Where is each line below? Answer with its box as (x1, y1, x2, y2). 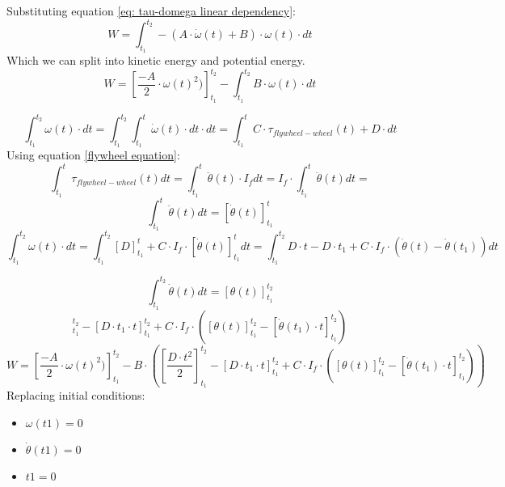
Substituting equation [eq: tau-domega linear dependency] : (6, 2, 296, 19)
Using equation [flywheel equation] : (6, 146, 180, 163)
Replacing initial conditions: (6, 387, 145, 404)
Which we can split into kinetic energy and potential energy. (6, 52, 305, 69)
